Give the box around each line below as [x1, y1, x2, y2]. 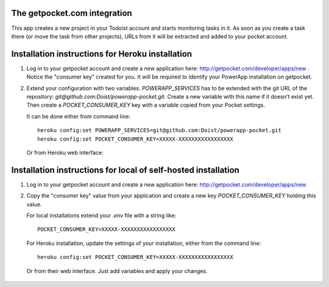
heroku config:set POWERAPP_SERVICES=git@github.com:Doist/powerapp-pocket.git [37, 127, 281, 134]
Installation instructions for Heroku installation [11, 49, 192, 59]
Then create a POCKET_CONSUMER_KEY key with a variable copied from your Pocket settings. [26, 101, 265, 109]
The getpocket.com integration [11, 8, 132, 18]
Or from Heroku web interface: [26, 149, 104, 156]
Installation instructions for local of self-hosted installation [11, 165, 240, 175]
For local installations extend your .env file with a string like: [26, 212, 177, 219]
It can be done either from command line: [26, 113, 131, 120]
